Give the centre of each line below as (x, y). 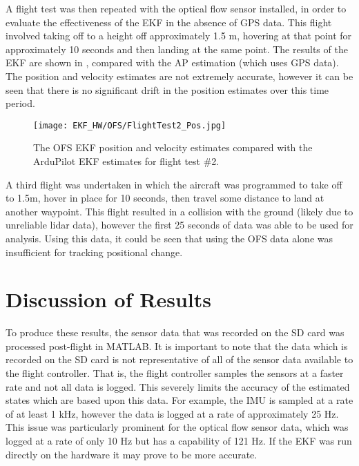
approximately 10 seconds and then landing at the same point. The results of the (177, 49)
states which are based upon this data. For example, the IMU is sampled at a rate (179, 400)
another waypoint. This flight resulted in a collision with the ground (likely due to (179, 211)
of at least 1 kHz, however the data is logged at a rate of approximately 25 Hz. (172, 413)
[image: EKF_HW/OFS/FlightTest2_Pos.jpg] (130, 125)
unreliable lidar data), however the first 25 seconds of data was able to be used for (179, 225)
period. (20, 103)
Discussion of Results (108, 299)
